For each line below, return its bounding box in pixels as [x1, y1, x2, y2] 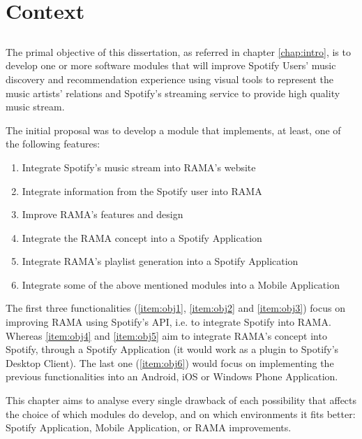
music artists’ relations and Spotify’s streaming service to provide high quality [6, 85, 340, 100]
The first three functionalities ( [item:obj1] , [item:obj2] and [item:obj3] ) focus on [6, 301, 345, 315]
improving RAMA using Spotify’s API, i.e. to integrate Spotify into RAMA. [6, 315, 331, 329]
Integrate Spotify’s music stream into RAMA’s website [22, 159, 256, 174]
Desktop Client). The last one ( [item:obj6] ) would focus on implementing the [6, 355, 334, 370]
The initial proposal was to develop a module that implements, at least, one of [6, 122, 341, 137]
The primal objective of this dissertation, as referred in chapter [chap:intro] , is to [6, 44, 351, 59]
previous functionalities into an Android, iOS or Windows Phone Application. [6, 369, 338, 384]
